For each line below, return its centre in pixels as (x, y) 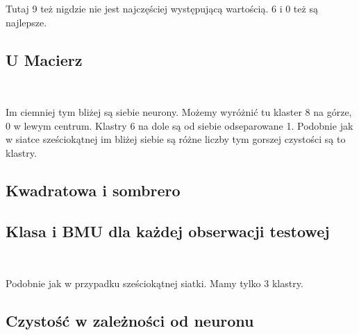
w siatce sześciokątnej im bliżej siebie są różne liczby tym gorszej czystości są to (176, 139)
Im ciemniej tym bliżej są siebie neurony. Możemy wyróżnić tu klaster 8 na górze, (179, 111)
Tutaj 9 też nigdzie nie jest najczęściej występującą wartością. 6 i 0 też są (162, 8)
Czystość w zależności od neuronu (130, 320)
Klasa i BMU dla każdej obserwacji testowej (168, 231)
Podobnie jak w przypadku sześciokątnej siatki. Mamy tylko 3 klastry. (155, 283)
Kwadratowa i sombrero (93, 190)
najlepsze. (26, 22)
